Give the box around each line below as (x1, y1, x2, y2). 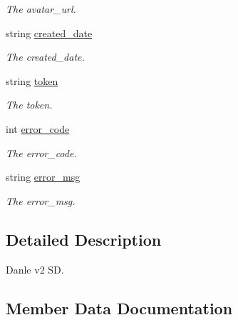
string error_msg (6, 169, 81, 184)
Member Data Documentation (6, 296, 233, 319)
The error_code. (6, 145, 77, 160)
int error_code (6, 121, 70, 136)
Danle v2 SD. (6, 261, 64, 276)
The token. (6, 97, 53, 112)
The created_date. (6, 49, 85, 64)
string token (6, 73, 58, 88)
